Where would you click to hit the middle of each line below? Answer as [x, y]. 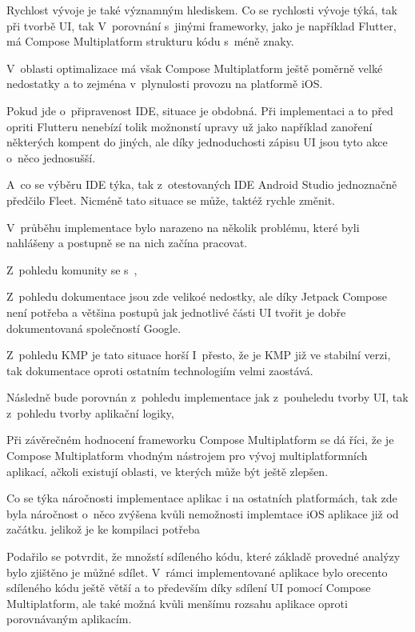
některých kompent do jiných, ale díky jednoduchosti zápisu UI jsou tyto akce [197, 142]
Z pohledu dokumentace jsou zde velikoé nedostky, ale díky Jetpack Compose [197, 296]
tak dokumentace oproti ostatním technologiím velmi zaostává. [160, 370]
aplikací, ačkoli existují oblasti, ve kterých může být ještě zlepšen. [168, 471]
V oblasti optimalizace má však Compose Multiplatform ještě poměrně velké [195, 68]
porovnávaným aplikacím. [69, 619]
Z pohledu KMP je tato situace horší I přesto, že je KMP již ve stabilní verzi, [199, 355]
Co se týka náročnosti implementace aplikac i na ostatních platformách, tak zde [202, 498]
